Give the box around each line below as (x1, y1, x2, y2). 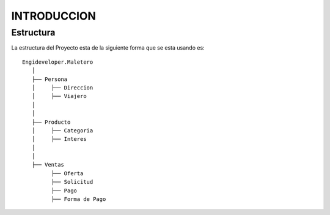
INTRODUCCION (11, 9, 96, 23)
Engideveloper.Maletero (22, 58, 94, 66)
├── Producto (31, 118, 71, 126)
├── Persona (31, 75, 68, 83)
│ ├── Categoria (31, 127, 94, 134)
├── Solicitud (51, 178, 94, 186)
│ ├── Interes (31, 135, 87, 143)
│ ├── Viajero (31, 92, 87, 100)
